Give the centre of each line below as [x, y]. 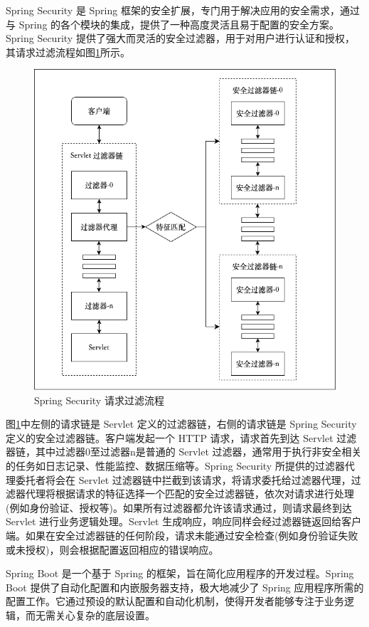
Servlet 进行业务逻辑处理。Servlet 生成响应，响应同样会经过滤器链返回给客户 [184, 521]
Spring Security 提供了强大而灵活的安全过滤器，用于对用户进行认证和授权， [180, 38]
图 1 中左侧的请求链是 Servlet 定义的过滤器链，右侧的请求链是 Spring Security [181, 424]
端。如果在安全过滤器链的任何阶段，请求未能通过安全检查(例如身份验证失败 [182, 536]
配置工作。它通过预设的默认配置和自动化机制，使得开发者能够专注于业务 [175, 601]
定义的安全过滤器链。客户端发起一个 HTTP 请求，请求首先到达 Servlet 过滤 [181, 437]
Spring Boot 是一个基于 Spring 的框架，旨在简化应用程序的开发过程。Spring [180, 573]
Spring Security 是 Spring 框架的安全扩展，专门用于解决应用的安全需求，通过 [183, 10]
